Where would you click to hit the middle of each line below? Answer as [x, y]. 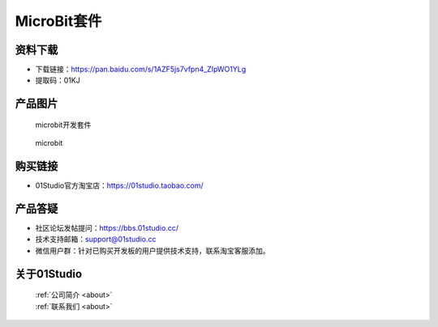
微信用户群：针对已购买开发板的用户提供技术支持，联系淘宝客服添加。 [152, 250]
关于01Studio [49, 274]
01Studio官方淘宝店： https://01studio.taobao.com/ [120, 185]
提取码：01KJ [58, 80]
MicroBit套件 [58, 21]
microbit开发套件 [63, 125]
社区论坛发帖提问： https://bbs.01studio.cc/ [107, 228]
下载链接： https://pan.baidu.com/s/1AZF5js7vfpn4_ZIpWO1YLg [141, 70]
